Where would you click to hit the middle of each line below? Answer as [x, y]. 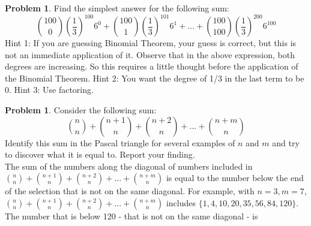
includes [181, 203]
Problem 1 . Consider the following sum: [81, 110]
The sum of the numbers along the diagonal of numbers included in [129, 166]
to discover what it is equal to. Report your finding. [100, 154]
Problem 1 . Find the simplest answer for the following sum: [117, 8]
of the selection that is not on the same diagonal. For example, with [130, 191]
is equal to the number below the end [235, 178]
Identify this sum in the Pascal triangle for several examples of [120, 142]
